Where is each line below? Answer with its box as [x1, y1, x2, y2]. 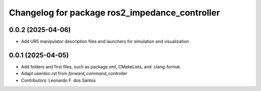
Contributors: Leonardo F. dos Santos [21, 77, 96, 83]
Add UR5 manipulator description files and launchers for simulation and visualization [21, 39, 189, 45]
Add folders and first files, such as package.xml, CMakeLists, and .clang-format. [21, 63, 181, 70]
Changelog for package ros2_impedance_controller [9, 7, 220, 18]
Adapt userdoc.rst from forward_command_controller [21, 71, 128, 76]
